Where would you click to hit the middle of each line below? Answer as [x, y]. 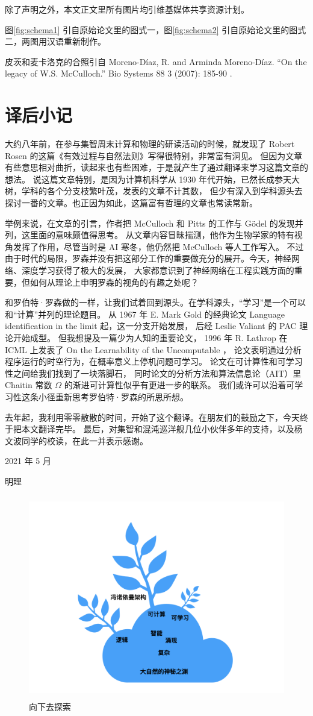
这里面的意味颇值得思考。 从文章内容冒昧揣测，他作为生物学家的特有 [158, 235]
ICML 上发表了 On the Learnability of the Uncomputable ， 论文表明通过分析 [153, 349]
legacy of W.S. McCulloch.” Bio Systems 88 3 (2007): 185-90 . [119, 73]
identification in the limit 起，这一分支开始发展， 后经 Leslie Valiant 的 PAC [151, 326]
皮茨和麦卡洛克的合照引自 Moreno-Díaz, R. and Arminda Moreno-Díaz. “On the [156, 61]
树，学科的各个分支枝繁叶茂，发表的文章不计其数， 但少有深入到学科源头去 [154, 191]
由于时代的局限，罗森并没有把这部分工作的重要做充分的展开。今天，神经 [148, 258]
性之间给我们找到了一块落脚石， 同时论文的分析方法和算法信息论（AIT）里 [153, 373]
